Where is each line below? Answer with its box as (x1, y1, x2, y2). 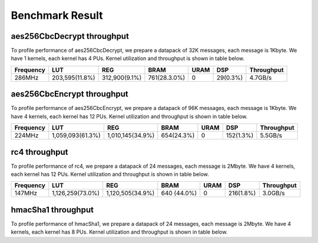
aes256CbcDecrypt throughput (11, 31, 130, 41)
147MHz (14, 189, 38, 197)
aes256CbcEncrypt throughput (11, 89, 129, 99)
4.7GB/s (249, 74, 272, 82)
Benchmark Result (11, 9, 103, 22)
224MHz (14, 131, 39, 139)
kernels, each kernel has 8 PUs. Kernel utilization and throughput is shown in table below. (11, 228, 228, 235)
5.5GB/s (260, 131, 283, 139)
